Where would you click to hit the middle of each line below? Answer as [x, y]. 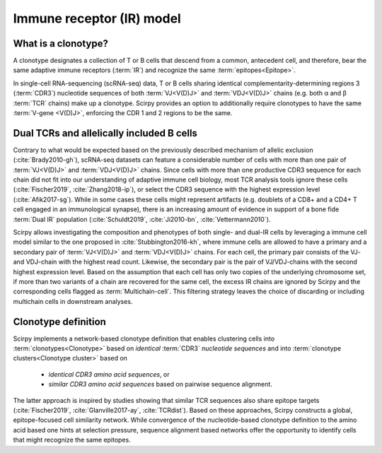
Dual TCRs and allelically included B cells [105, 133]
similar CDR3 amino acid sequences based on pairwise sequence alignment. [160, 384]
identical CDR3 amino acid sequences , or [109, 374]
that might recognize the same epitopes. [72, 440]
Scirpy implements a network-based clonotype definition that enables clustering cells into [144, 339]
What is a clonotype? [61, 43]
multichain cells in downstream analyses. [73, 301]
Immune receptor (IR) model [97, 18]
